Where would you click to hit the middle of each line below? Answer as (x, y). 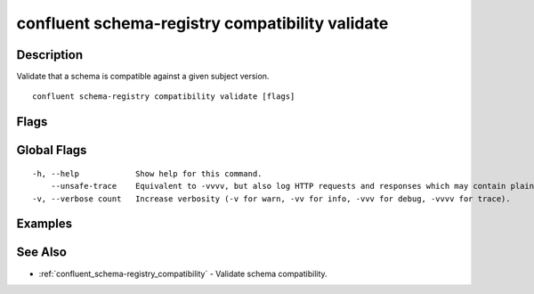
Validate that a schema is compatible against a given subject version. (143, 77)
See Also (41, 253)
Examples (44, 224)
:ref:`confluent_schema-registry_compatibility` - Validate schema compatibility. (183, 274)
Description (50, 55)
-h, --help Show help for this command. (147, 173)
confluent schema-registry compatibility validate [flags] (164, 97)
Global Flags (52, 150)
